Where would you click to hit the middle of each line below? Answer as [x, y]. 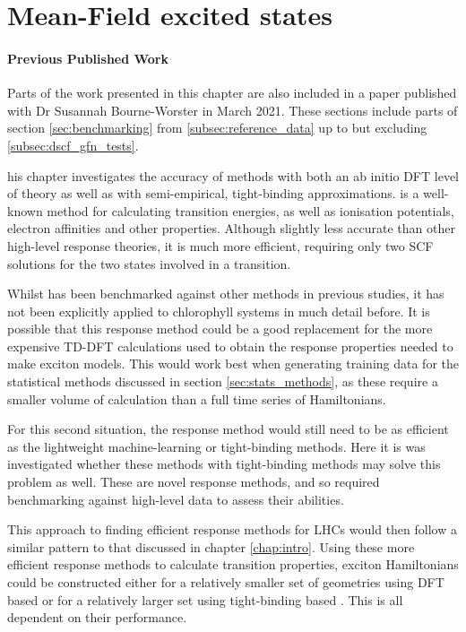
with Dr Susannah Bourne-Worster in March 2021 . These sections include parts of [233, 110]
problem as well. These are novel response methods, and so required [194, 482]
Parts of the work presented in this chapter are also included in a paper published [232, 93]
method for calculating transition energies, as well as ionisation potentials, [250, 210]
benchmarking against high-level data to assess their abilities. [176, 499]
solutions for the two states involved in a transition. [149, 263]
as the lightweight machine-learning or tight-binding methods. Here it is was [216, 446]
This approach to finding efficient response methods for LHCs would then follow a [232, 529]
